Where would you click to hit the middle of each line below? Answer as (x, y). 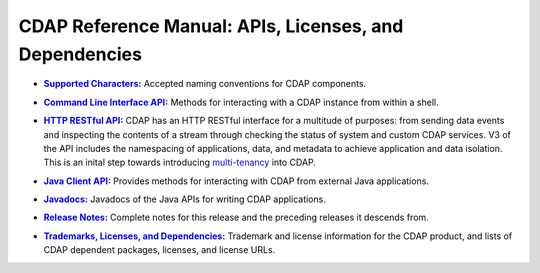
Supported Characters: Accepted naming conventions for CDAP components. (205, 84)
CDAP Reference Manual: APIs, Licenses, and (211, 26)
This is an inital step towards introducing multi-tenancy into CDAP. (180, 162)
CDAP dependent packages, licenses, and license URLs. (159, 250)
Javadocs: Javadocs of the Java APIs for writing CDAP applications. (185, 199)
